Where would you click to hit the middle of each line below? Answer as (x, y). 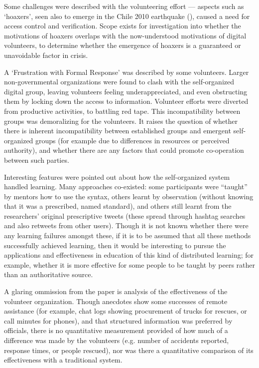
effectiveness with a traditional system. (63, 360)
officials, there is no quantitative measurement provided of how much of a (116, 330)
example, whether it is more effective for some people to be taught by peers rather (130, 264)
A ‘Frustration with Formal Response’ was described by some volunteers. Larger (127, 72)
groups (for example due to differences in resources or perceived (132, 140)
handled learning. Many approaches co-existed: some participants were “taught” (126, 186)
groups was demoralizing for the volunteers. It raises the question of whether (121, 121)
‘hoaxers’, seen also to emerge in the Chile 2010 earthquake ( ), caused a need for (127, 16)
